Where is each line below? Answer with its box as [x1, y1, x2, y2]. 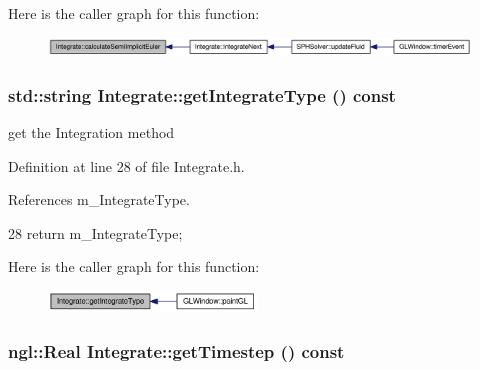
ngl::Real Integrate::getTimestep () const [8, 338, 345, 363]
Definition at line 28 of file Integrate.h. [8, 155, 245, 176]
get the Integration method [8, 122, 175, 143]
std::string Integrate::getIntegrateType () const [8, 82, 396, 107]
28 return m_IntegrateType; [8, 222, 183, 243]
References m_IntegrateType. [8, 189, 190, 210]
